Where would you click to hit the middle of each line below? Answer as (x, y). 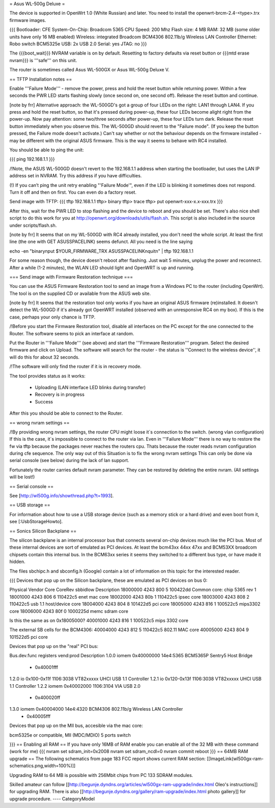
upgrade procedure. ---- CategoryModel (52, 799)
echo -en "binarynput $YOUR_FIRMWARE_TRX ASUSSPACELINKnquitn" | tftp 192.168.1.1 (101, 251)
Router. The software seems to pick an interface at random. (72, 333)
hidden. (17, 562)
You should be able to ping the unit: (47, 150)
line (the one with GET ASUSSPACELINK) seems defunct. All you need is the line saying (101, 241)
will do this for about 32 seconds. (45, 357)
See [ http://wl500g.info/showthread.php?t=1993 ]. (62, 496)
